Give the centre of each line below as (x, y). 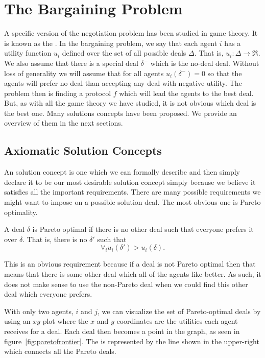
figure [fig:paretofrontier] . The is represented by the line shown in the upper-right (132, 341)
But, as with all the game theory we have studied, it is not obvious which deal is (130, 103)
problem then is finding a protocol (58, 93)
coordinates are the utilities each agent (177, 321)
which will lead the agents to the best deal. (186, 93)
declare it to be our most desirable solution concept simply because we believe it (130, 182)
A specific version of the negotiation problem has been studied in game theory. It (131, 33)
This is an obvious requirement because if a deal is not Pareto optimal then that (130, 264)
